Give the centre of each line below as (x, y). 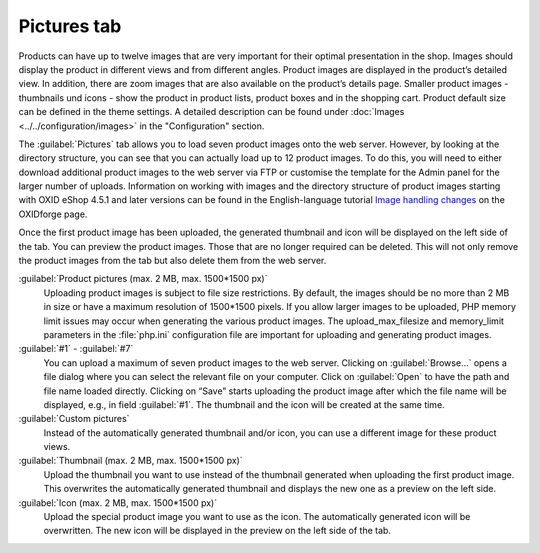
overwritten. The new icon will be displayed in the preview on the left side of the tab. (217, 531)
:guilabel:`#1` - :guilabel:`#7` (76, 349)
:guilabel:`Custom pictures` (74, 419)
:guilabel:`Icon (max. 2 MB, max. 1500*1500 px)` (118, 502)
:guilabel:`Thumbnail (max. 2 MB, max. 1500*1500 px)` (131, 461)
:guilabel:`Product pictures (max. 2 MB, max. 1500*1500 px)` (143, 279)
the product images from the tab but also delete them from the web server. (172, 261)
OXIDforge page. (53, 214)
